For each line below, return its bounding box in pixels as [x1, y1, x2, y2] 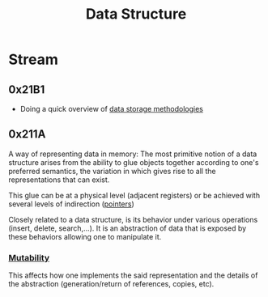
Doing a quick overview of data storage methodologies [19, 104, 204, 113]
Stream [8, 50, 59, 69]
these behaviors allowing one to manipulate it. [8, 231, 162, 241]
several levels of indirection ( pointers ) [8, 199, 135, 209]
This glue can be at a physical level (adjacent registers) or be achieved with [8, 190, 261, 200]
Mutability [8, 252, 50, 263]
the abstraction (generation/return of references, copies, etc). [8, 279, 215, 289]
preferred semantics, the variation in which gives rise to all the [8, 166, 216, 176]
